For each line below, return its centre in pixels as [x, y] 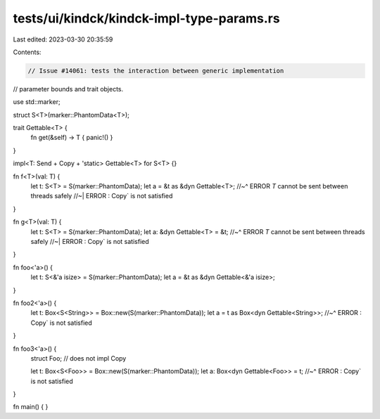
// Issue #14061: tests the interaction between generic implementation [156, 71]
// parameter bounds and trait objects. [68, 89]
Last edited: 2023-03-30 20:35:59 [63, 39]
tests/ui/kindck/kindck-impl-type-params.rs [147, 18]
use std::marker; [37, 102]
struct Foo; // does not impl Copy [78, 358]
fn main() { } [31, 407]
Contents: [27, 52]
